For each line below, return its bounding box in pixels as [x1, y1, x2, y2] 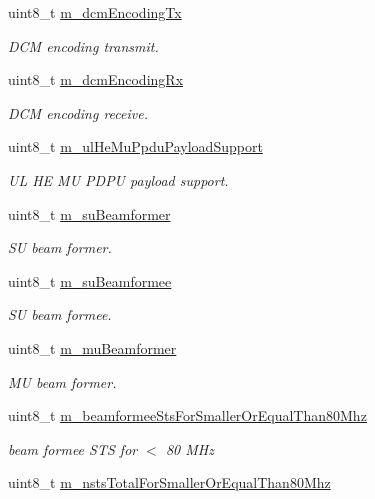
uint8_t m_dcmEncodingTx [8, 2, 182, 22]
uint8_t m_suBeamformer [8, 203, 171, 224]
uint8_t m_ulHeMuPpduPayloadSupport [8, 136, 263, 157]
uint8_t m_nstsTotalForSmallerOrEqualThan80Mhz [8, 472, 331, 493]
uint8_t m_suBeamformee [8, 270, 172, 291]
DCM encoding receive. [8, 102, 148, 123]
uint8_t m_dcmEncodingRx [8, 69, 184, 90]
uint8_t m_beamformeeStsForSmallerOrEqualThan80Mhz [8, 405, 367, 426]
